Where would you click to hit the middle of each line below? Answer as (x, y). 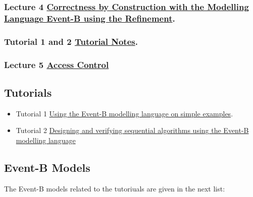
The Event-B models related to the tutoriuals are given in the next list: (115, 188)
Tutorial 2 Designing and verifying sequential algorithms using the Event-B (132, 130)
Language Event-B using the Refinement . (90, 18)
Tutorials (28, 92)
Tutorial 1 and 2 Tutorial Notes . (71, 41)
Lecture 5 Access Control (57, 64)
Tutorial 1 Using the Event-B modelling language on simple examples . (124, 113)
